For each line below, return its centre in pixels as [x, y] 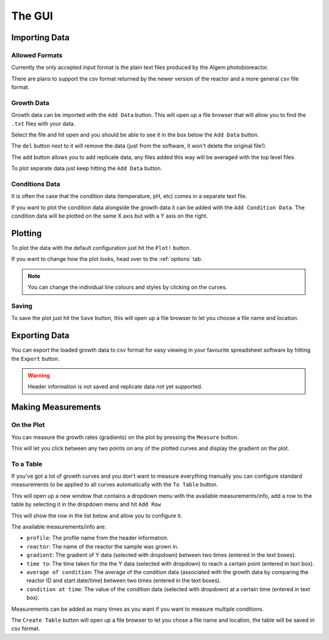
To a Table [27, 464]
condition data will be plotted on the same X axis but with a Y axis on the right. [110, 216]
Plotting [27, 233]
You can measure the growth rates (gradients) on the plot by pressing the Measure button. [125, 437]
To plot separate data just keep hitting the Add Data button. [87, 168]
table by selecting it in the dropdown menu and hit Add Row [86, 504]
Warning [39, 375]
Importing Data [41, 37]
